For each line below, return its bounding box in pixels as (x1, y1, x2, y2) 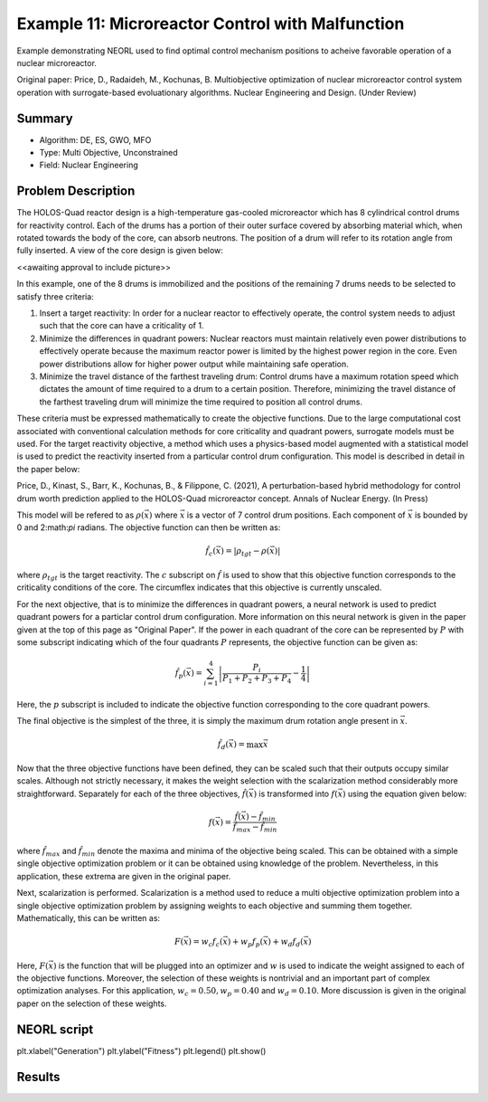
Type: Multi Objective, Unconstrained (39, 147, 178, 158)
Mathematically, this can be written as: (16, 912, 161, 923)
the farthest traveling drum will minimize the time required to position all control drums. (39, 396, 363, 407)
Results (16, 1069, 61, 1085)
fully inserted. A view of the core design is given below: (16, 245, 223, 256)
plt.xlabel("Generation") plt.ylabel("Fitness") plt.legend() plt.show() (16, 1045, 267, 1056)
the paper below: (16, 463, 80, 474)
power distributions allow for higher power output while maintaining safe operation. (39, 358, 350, 369)
